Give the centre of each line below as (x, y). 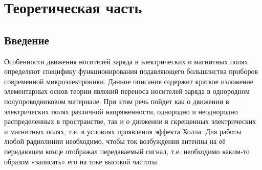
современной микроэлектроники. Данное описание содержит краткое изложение (129, 81)
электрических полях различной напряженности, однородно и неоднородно (121, 111)
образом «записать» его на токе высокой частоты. (82, 161)
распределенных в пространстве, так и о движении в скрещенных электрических (130, 121)
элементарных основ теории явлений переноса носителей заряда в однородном (127, 91)
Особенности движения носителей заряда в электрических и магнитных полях (126, 61)
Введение (27, 40)
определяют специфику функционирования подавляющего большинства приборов (131, 71)
